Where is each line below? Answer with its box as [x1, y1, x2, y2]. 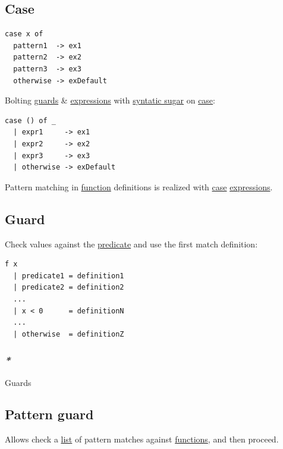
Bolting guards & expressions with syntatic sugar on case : [5, 94, 215, 106]
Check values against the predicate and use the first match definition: [5, 237, 258, 250]
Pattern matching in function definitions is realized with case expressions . [5, 180, 273, 193]
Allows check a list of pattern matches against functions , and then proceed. [5, 433, 279, 445]
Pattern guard [5, 405, 94, 423]
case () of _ [5, 116, 56, 125]
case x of [5, 30, 43, 39]
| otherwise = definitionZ [13, 329, 124, 338]
